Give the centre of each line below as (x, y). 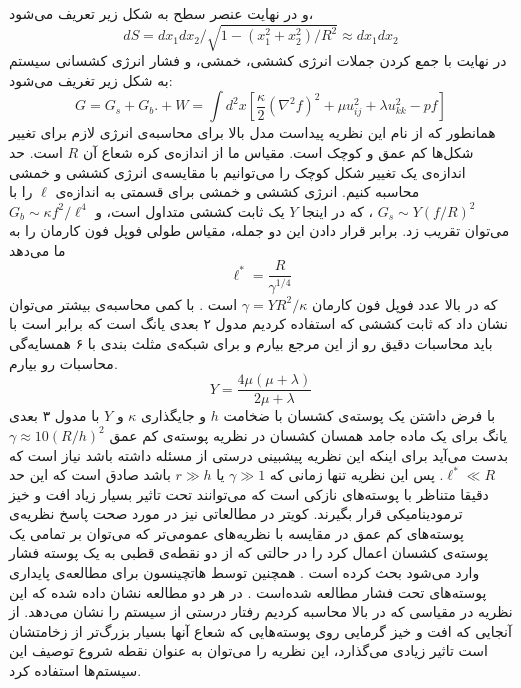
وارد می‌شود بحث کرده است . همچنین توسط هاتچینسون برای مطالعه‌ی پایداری (244, 572)
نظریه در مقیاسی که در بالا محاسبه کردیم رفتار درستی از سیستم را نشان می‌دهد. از (261, 611)
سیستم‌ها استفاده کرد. (75, 670)
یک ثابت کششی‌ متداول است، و (190, 210)
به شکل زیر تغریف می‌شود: (91, 79)
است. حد (36, 151)
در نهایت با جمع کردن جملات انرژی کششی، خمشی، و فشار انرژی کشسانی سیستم (258, 60)
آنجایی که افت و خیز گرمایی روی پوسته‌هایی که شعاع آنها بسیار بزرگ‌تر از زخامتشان (260, 630)
